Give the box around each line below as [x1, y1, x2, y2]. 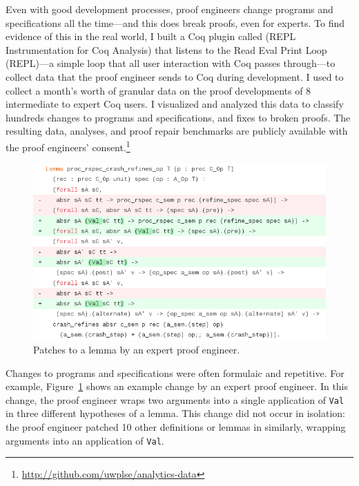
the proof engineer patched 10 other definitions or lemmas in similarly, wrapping [6, 419, 346, 434]
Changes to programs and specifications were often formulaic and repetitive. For [6, 365, 345, 380]
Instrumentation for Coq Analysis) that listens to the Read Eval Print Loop [6, 42, 327, 57]
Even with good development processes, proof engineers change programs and [6, 2, 333, 16]
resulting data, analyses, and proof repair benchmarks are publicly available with [6, 124, 348, 138]
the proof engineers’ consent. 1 [6, 137, 130, 154]
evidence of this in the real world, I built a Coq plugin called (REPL [6, 29, 296, 43]
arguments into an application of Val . [6, 433, 164, 447]
